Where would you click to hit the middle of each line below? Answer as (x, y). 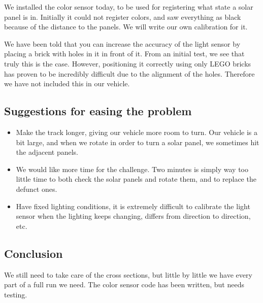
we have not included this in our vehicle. (67, 83)
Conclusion (34, 253)
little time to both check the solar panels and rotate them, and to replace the (136, 179)
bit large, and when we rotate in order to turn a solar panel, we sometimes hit (138, 142)
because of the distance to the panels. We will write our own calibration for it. (126, 27)
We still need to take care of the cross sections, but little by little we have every (128, 274)
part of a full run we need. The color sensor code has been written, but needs (124, 284)
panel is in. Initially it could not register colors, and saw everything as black (123, 16)
